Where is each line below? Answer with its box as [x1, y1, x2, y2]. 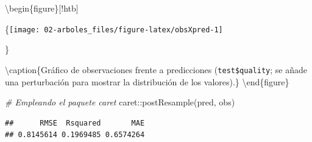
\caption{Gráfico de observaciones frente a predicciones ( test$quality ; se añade [5, 63, 307, 76]
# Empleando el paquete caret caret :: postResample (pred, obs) [5, 96, 235, 108]
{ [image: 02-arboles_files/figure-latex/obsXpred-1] [5, 22, 223, 35]
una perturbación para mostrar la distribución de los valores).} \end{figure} [5, 75, 289, 88]
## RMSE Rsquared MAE [5, 118, 145, 127]
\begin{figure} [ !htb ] [5, 2, 79, 14]
